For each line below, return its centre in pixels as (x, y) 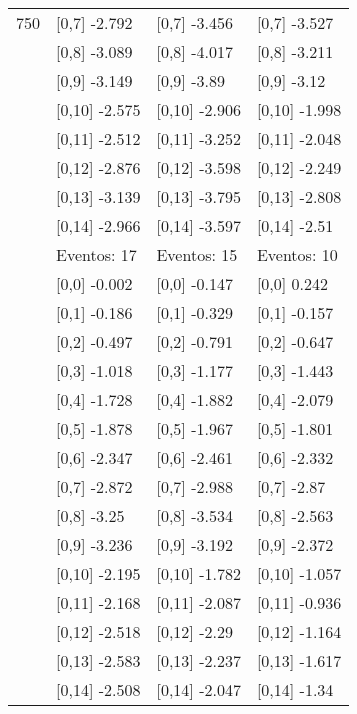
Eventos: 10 (297, 254)
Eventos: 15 (197, 254)
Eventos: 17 (96, 254)
